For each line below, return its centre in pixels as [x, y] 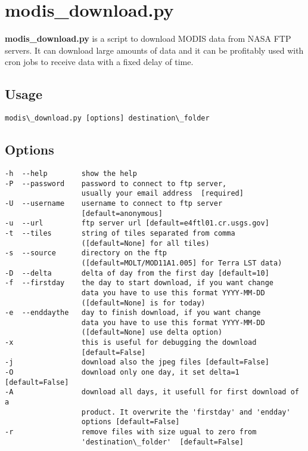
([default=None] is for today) [143, 303]
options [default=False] [130, 422]
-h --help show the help [71, 173]
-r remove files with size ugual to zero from [131, 432]
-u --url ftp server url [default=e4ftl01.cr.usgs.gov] [137, 223]
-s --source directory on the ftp [86, 253]
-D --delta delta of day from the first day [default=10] [137, 273]
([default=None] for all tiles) [145, 243]
